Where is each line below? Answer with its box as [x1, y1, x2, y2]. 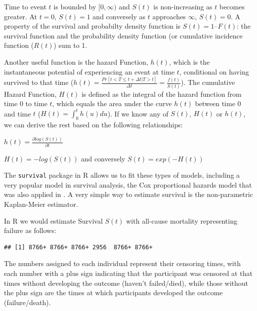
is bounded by [53, 1, 96, 11]
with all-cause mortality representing [126, 215, 237, 226]
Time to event [4, 1, 46, 11]
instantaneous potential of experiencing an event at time [4, 66, 175, 77]
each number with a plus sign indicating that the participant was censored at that [4, 268, 253, 278]
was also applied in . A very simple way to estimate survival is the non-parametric [4, 189, 253, 199]
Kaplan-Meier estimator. [4, 198, 78, 209]
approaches [152, 11, 186, 21]
